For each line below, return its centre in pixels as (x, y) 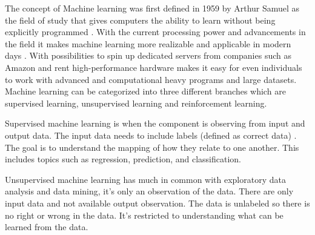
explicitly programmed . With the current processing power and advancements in (155, 32)
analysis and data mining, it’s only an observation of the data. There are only (149, 191)
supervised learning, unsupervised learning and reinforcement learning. (136, 103)
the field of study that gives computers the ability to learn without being (140, 20)
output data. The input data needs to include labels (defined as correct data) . (151, 135)
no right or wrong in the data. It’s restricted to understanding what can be (144, 215)
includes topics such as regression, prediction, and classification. (123, 159)
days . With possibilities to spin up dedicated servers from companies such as (148, 55)
